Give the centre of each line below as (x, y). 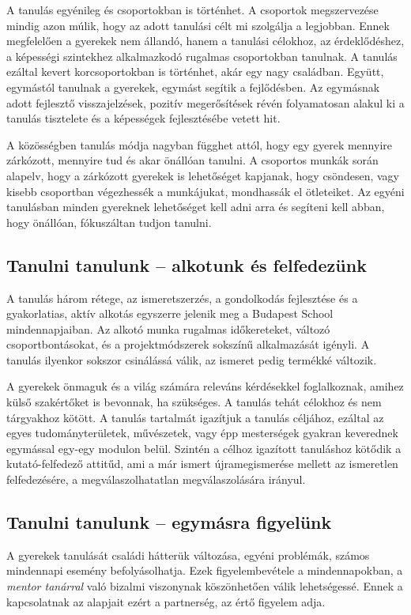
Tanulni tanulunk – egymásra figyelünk (169, 522)
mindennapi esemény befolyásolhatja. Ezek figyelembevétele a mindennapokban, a (205, 570)
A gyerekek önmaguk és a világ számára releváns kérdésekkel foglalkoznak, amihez (205, 386)
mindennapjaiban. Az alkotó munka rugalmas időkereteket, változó (168, 328)
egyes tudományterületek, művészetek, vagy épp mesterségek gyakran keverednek (202, 433)
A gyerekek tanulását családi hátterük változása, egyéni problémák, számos (188, 555)
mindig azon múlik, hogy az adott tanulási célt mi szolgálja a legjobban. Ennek (198, 25)
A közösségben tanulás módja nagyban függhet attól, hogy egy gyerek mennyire (199, 144)
